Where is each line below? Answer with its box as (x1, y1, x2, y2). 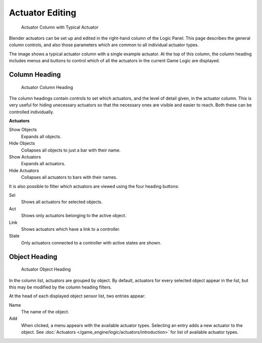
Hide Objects (9, 140, 35, 146)
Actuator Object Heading (21, 266, 71, 272)
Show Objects (9, 127, 37, 133)
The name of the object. (21, 309, 69, 315)
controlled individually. (9, 109, 54, 115)
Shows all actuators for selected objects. (21, 199, 103, 205)
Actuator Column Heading (21, 84, 73, 90)
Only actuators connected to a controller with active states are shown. (21, 240, 162, 245)
